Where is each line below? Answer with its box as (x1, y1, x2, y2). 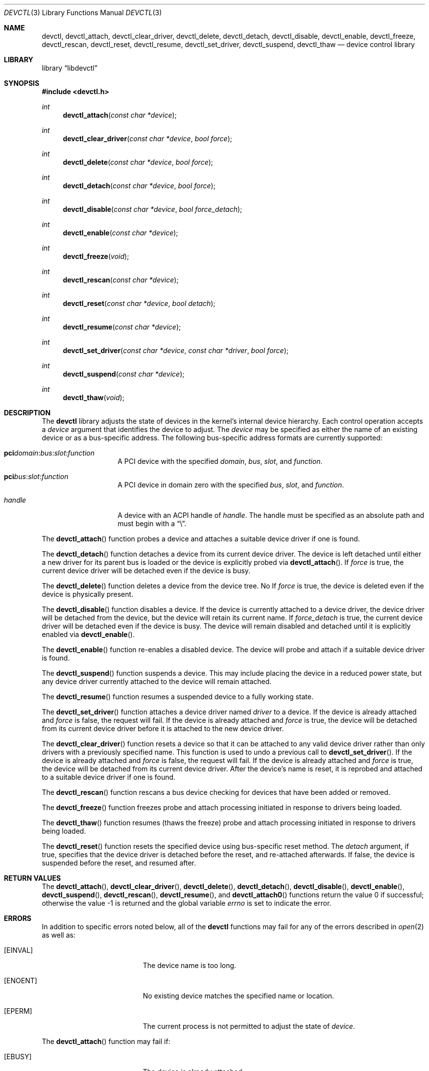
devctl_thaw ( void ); (63, 393, 124, 402)
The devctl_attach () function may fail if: (42, 1037, 170, 1045)
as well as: (42, 931, 75, 939)
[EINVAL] (4, 946, 33, 954)
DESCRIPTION (4, 408, 51, 417)
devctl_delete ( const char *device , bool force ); (63, 158, 214, 166)
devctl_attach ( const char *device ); (63, 111, 177, 119)
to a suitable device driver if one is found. (42, 773, 176, 781)
